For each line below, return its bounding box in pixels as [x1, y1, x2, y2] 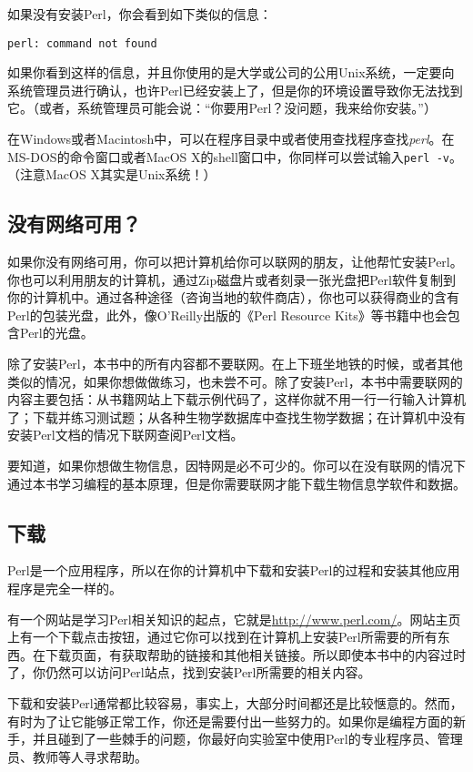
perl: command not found [7, 36, 157, 50]
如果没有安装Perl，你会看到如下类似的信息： [7, 5, 272, 23]
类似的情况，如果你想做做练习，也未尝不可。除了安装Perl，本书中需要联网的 [7, 371, 463, 391]
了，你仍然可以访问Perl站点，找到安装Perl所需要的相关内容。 [7, 663, 371, 682]
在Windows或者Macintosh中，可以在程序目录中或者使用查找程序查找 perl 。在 [7, 129, 455, 148]
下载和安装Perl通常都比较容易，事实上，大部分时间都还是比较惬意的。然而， [7, 693, 463, 712]
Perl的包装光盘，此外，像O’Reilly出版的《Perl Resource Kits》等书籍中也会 [7, 305, 448, 324]
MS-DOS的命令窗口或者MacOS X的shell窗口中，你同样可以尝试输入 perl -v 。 [7, 147, 462, 166]
